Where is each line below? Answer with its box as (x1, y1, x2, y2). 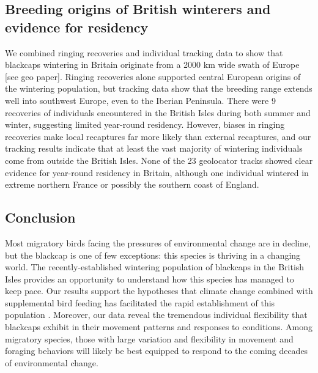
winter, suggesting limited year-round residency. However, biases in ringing (5, 118, 285, 131)
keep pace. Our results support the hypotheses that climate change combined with (5, 284, 313, 297)
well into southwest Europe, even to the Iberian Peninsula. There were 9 (5, 94, 276, 106)
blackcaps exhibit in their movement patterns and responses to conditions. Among (5, 320, 313, 333)
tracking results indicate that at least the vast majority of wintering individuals (5, 142, 303, 155)
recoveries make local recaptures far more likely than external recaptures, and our (5, 130, 311, 142)
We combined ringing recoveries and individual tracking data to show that (5, 46, 283, 59)
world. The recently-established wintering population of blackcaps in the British (5, 260, 305, 273)
